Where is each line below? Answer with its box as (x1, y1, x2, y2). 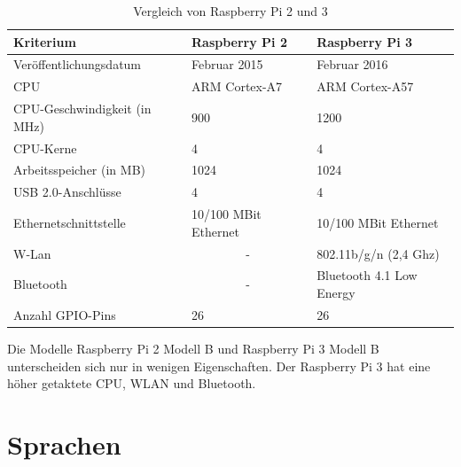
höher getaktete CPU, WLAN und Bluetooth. (7, 374, 256, 393)
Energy (316, 283, 356, 301)
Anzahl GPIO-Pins (13, 305, 116, 323)
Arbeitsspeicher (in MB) (13, 160, 145, 179)
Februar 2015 (191, 55, 263, 74)
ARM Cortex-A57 (316, 77, 414, 96)
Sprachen (7, 425, 121, 462)
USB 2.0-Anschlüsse (13, 183, 121, 201)
